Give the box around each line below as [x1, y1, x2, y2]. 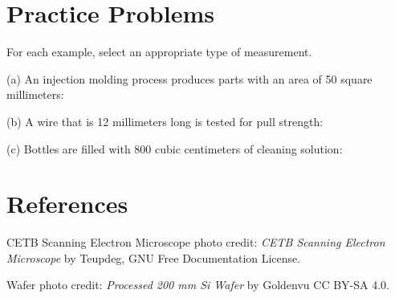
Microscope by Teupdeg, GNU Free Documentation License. [6, 249, 301, 266]
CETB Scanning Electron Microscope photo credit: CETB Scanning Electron [6, 234, 385, 251]
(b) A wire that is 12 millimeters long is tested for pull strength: [6, 112, 324, 129]
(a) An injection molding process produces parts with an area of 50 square [6, 70, 373, 87]
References [6, 187, 128, 220]
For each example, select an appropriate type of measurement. [6, 43, 312, 60]
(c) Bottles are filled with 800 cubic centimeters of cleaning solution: [6, 140, 343, 157]
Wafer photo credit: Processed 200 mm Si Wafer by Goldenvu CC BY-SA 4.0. [6, 276, 389, 293]
